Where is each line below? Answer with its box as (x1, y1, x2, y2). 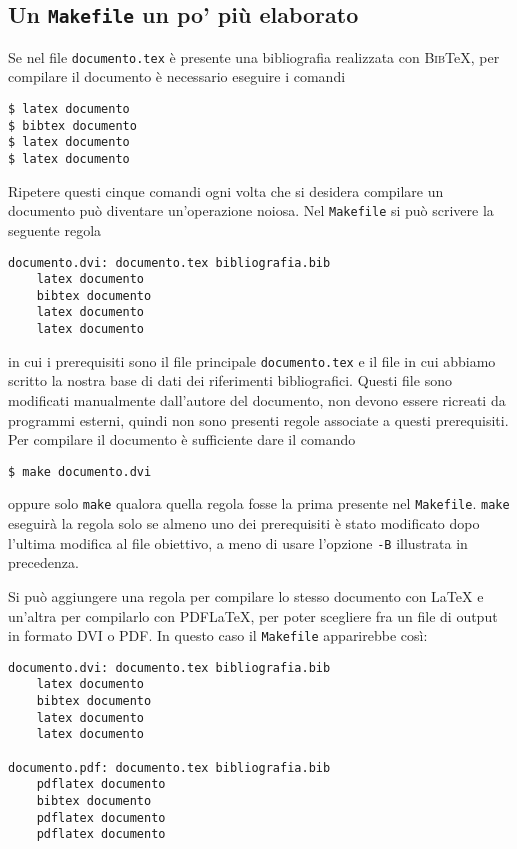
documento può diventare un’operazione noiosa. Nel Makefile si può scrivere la (8, 200, 494, 221)
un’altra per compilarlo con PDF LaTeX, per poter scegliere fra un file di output (8, 605, 498, 626)
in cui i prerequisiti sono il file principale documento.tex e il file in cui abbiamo (8, 350, 496, 371)
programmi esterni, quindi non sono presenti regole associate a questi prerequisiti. (8, 409, 509, 430)
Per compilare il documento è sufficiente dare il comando (8, 429, 356, 450)
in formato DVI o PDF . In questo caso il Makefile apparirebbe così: (8, 625, 428, 646)
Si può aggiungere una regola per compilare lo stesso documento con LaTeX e (8, 585, 484, 606)
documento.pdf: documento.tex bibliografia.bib (8, 760, 331, 775)
